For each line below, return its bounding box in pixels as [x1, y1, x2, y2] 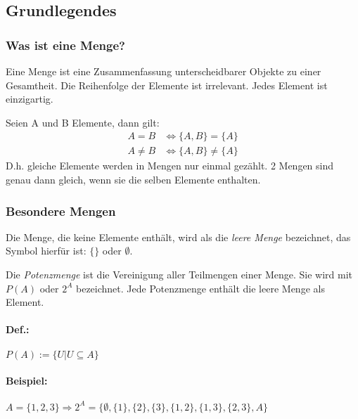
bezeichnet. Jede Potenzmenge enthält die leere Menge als [75, 281, 325, 295]
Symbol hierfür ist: [6, 243, 87, 258]
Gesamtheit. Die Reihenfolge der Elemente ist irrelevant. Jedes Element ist [6, 77, 328, 92]
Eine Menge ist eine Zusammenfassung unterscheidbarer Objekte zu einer [6, 64, 321, 78]
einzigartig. [6, 91, 53, 106]
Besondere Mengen [6, 202, 116, 219]
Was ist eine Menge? [6, 36, 125, 53]
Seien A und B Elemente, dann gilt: [6, 115, 160, 129]
